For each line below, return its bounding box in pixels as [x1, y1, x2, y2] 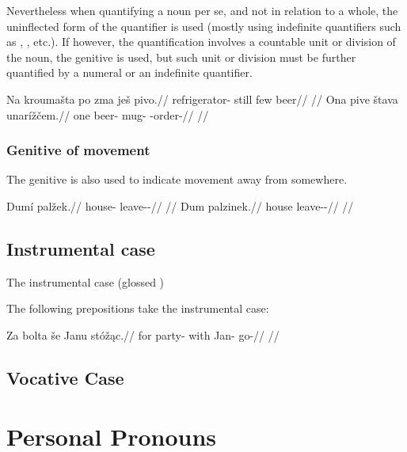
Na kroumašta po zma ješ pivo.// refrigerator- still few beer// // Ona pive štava [6, 90, 398, 107]
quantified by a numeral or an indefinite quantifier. [6, 64, 253, 81]
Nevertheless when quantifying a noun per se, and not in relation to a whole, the [6, 2, 398, 18]
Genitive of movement [6, 140, 150, 160]
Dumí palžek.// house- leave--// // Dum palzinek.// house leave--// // [6, 197, 354, 214]
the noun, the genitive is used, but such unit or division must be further [6, 48, 356, 65]
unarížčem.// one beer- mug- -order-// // [6, 106, 209, 123]
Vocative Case [6, 365, 124, 389]
